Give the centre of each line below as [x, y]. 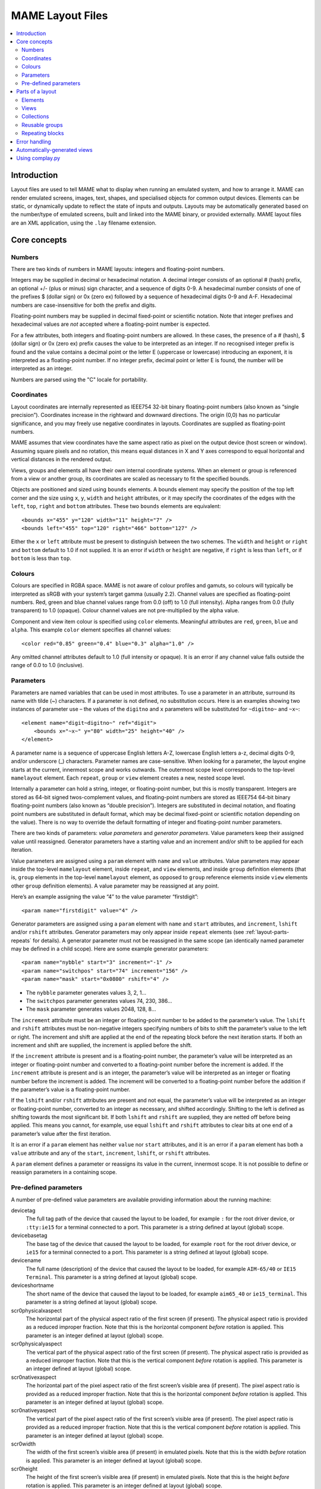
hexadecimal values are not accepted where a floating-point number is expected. [111, 324]
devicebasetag [29, 1235]
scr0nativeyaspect [34, 1410]
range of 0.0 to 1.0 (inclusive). [48, 665]
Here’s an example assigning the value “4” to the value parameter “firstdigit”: [105, 897]
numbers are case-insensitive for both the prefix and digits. [84, 305]
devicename [26, 1260]
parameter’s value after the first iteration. [61, 1133]
